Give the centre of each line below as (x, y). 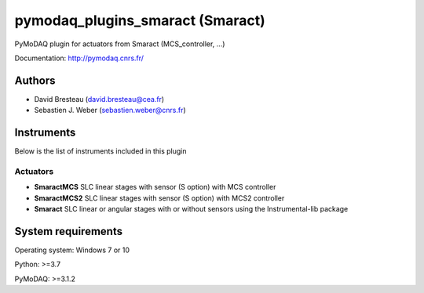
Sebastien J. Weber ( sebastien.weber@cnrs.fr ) (110, 110)
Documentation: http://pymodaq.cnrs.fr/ (79, 58)
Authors (35, 80)
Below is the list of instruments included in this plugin (101, 151)
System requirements (69, 231)
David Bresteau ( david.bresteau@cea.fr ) (99, 99)
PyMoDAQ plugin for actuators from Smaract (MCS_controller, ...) (120, 44)
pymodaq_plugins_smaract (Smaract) (140, 20)
